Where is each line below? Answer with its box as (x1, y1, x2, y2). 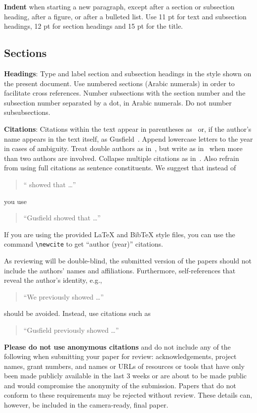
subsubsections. (4, 107, 50, 117)
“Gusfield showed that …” (23, 212, 101, 223)
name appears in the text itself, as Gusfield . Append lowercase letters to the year (4, 133, 253, 144)
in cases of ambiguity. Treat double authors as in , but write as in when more (4, 143, 243, 154)
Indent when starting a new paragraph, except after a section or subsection (4, 1, 235, 11)
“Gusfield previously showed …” (23, 324, 119, 335)
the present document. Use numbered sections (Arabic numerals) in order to (4, 78, 235, 88)
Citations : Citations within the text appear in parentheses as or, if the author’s (4, 123, 252, 134)
